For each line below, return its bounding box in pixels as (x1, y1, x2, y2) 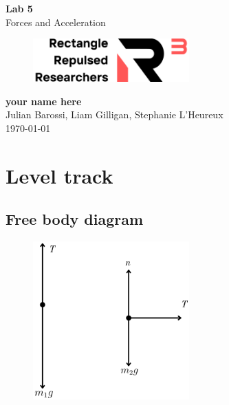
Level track (6, 161, 113, 189)
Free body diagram (6, 208, 144, 230)
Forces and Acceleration (6, 14, 106, 29)
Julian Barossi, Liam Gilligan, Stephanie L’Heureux (6, 107, 223, 122)
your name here (6, 94, 82, 108)
